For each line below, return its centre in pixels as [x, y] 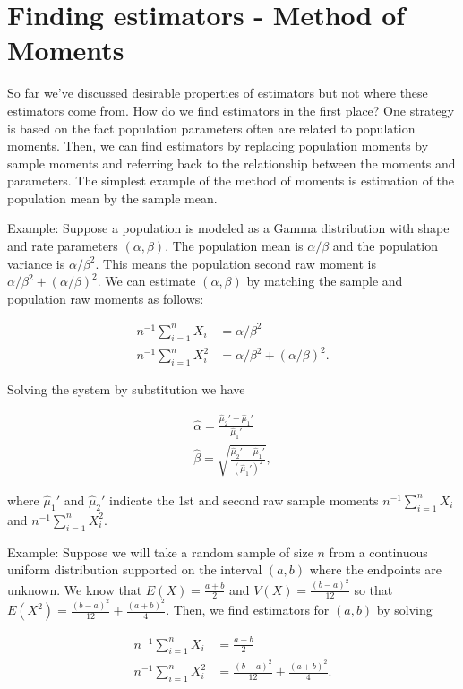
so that [373, 589]
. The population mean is [234, 246]
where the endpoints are [375, 569]
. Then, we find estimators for [248, 610]
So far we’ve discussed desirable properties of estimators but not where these [218, 93]
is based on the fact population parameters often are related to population [211, 128]
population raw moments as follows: [106, 298]
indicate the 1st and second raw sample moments [244, 500]
